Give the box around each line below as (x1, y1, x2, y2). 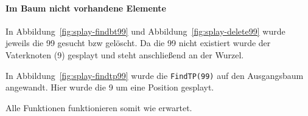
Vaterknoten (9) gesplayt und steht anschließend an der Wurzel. (5, 48, 244, 61)
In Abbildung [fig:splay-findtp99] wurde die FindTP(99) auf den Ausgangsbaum (5, 69, 304, 81)
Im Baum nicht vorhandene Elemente (5, 1, 166, 14)
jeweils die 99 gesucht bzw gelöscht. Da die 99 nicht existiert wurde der (5, 36, 271, 49)
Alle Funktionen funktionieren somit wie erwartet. (5, 101, 192, 114)
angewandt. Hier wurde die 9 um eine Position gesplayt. (5, 81, 214, 94)
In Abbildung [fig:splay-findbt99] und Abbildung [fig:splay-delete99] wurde (5, 24, 285, 37)
